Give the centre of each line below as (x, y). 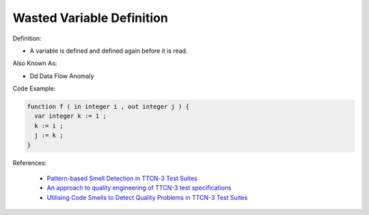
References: (30, 163)
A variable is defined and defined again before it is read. (109, 51)
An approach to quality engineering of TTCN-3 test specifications (139, 188)
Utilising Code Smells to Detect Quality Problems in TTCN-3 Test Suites (147, 197)
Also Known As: (35, 63)
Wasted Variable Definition (91, 18)
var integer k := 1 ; (71, 116)
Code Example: (34, 88)
